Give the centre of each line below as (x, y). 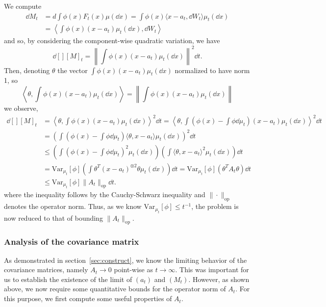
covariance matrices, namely (46, 269)
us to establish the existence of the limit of (68, 279)
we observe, (21, 108)
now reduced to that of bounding (53, 217)
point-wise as (133, 269)
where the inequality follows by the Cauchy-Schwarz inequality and (105, 194)
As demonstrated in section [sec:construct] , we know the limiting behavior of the (125, 260)
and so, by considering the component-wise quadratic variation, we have (112, 40)
